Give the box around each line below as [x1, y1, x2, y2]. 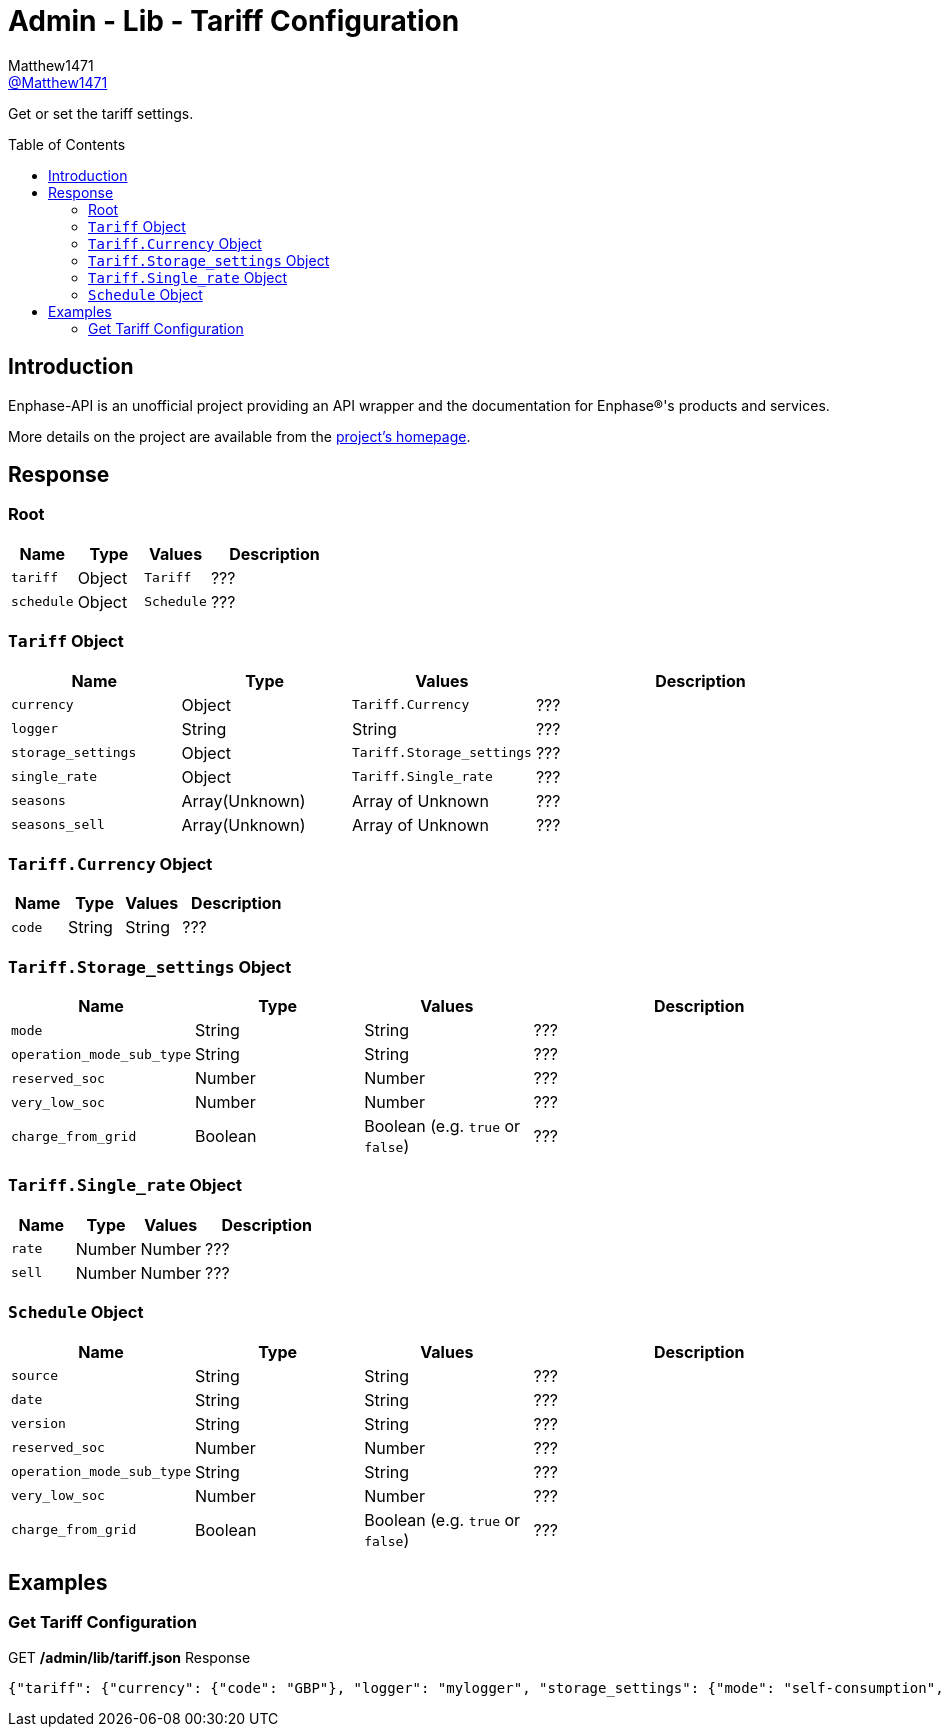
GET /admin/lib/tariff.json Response [8, 1648, 251, 1666]
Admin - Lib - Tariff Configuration [8, 4, 460, 38]
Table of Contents [8, 135, 126, 153]
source [11, 1368, 58, 1384]
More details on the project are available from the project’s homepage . [8, 427, 471, 445]
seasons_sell [11, 817, 105, 833]
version [11, 1416, 66, 1432]
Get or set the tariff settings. [8, 104, 194, 122]
